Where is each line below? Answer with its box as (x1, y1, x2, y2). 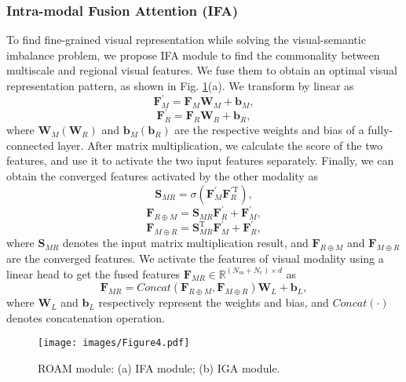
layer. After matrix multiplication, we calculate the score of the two (57, 136, 382, 153)
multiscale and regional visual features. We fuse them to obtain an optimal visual (6, 62, 397, 78)
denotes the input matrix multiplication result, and (62, 235, 309, 251)
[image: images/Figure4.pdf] (38, 337, 190, 349)
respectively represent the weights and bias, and (98, 294, 329, 311)
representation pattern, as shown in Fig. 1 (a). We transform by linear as (6, 78, 354, 93)
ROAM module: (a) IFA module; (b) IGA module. (38, 359, 280, 376)
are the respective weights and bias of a (174, 122, 364, 138)
